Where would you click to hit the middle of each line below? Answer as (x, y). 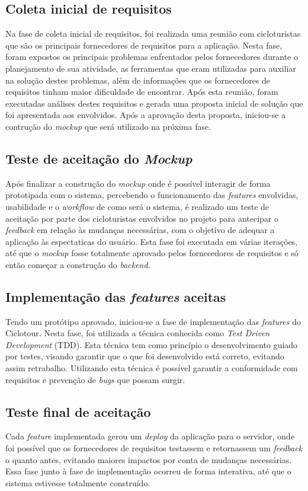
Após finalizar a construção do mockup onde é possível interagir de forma (138, 183)
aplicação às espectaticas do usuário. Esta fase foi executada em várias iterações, (152, 241)
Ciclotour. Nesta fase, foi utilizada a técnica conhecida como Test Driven (138, 333)
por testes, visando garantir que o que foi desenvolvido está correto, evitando (145, 356)
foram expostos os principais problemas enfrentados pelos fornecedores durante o (152, 57)
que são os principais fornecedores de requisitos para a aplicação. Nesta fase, (144, 45)
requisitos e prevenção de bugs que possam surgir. (95, 379)
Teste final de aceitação (78, 411)
